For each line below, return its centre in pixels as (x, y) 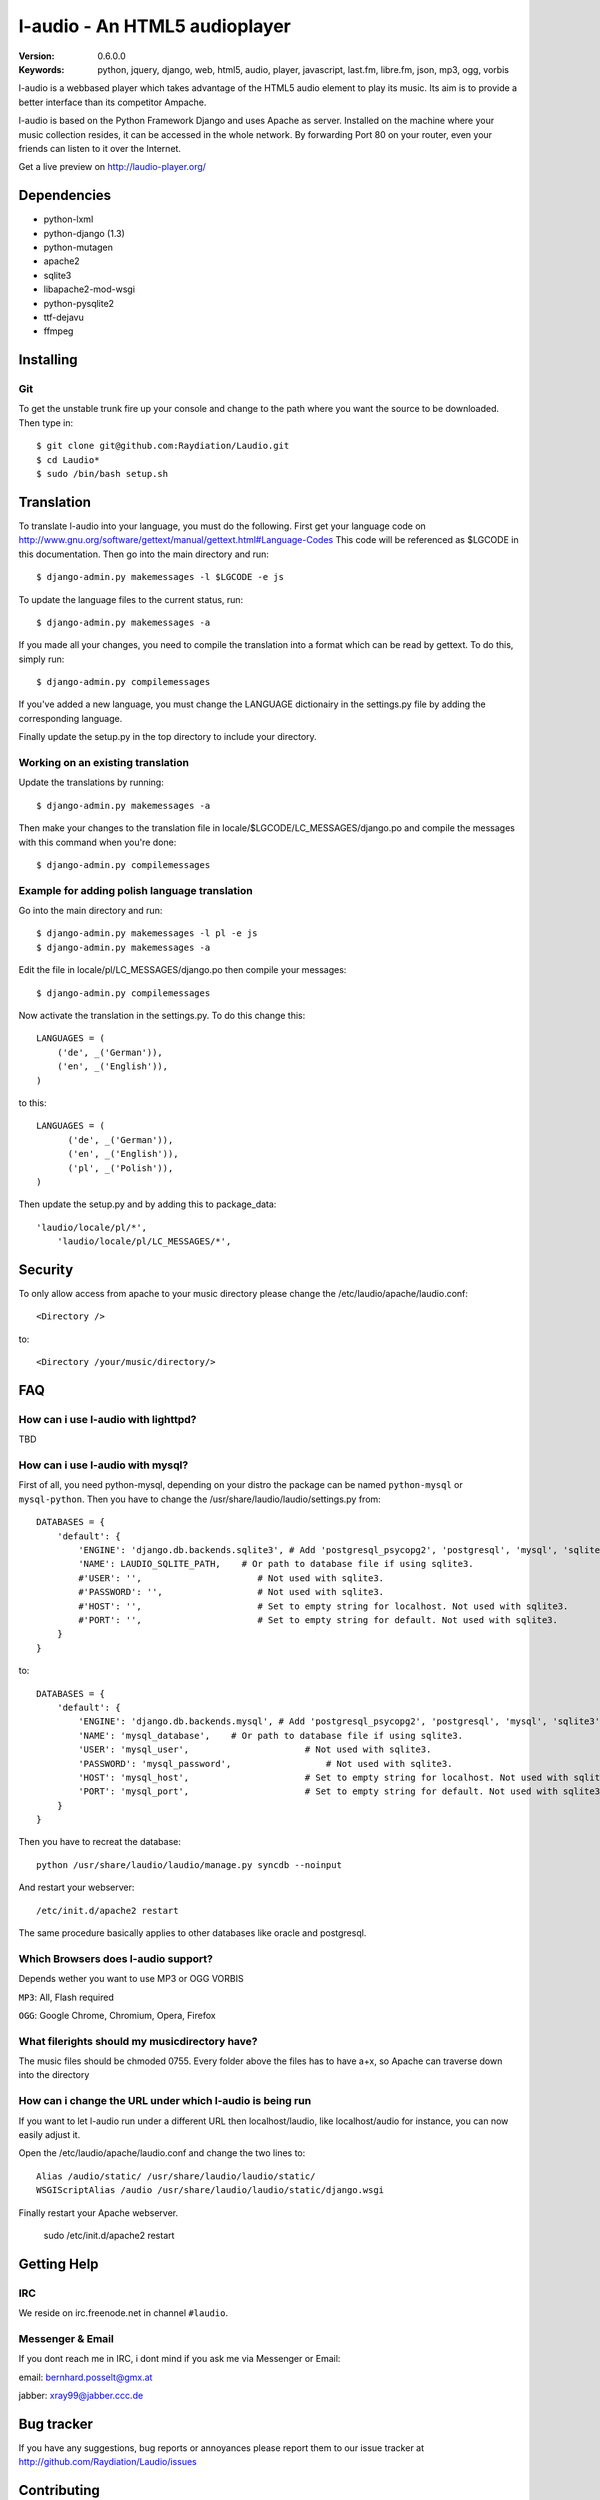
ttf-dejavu (63, 317)
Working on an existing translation (104, 762)
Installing (48, 360)
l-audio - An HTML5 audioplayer (155, 26)
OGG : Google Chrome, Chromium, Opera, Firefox (117, 2015)
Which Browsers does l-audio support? (116, 1958)
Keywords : (41, 69)
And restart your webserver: (76, 1887)
